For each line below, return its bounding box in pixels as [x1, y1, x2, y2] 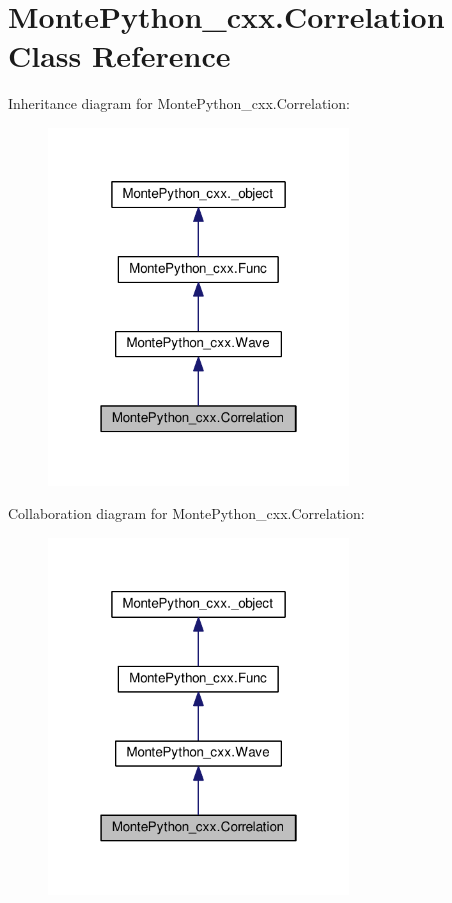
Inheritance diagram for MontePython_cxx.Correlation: [8, 93, 350, 114]
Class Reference [8, 35, 231, 76]
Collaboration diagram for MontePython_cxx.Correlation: [8, 503, 365, 524]
